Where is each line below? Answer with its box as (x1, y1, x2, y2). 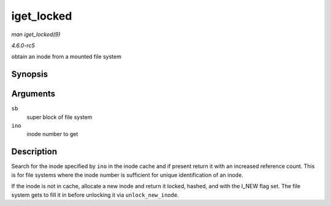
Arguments (11, 89, 56, 99)
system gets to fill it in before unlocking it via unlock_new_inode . (11, 191, 179, 199)
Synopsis (11, 69, 48, 80)
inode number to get (26, 131, 78, 138)
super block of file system (26, 113, 93, 121)
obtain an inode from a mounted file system (11, 53, 122, 61)
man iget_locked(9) (11, 31, 61, 38)
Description (11, 147, 58, 157)
